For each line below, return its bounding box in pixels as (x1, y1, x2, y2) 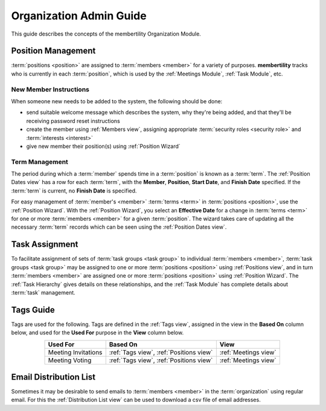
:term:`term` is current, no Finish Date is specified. (11, 187, 137, 194)
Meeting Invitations (48, 348, 103, 356)
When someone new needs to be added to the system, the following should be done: (11, 97, 223, 105)
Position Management (11, 46, 96, 56)
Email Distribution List (11, 372, 96, 382)
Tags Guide (11, 305, 55, 315)
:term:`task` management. (11, 288, 75, 296)
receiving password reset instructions (26, 117, 120, 124)
